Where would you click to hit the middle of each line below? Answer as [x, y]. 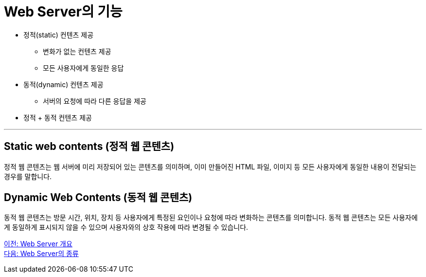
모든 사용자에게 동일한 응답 [83, 68]
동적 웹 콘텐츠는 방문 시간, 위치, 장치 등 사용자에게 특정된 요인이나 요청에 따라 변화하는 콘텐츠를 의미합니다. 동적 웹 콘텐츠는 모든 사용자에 [211, 218]
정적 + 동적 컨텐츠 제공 [58, 117]
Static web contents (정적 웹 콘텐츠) [89, 147]
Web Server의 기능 [63, 12]
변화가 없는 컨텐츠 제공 [77, 51]
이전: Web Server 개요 [38, 244]
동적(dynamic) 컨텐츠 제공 [63, 84]
